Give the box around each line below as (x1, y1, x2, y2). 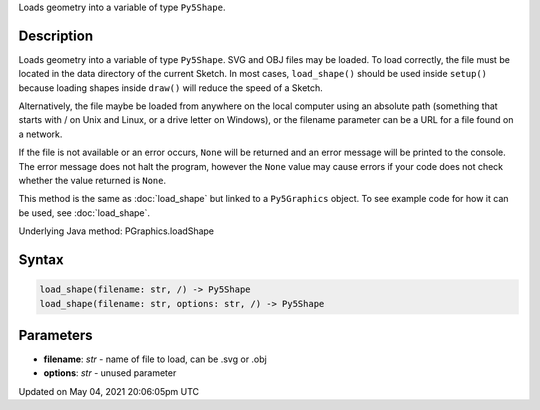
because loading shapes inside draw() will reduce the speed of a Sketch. (18, 81, 324, 94)
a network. (18, 128, 63, 140)
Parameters (18, 327, 93, 344)
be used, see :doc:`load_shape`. (18, 206, 150, 219)
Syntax (18, 251, 64, 269)
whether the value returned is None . (18, 175, 167, 187)
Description (18, 27, 94, 44)
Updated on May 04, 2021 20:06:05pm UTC (18, 385, 200, 397)
